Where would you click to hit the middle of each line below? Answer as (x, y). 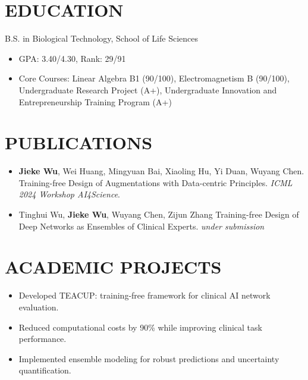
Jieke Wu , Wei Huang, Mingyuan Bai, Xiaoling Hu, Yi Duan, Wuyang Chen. (161, 171)
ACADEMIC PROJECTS (113, 267)
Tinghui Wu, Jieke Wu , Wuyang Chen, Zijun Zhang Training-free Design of (159, 214)
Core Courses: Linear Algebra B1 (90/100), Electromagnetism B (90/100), (154, 78)
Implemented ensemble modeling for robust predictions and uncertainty (149, 358)
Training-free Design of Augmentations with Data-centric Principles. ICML (155, 182)
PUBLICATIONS (79, 142)
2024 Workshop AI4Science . (69, 194)
